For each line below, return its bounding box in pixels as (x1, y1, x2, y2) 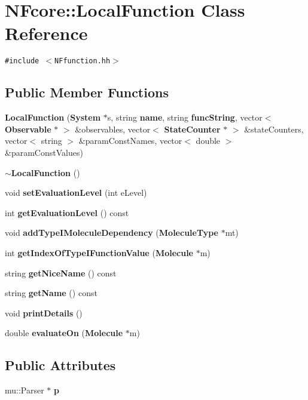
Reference (5, 21, 88, 45)
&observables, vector (75, 122, 151, 135)
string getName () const (5, 287, 97, 299)
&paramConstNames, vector (78, 134, 182, 147)
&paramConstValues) (5, 146, 83, 158)
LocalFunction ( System (5, 111, 101, 124)
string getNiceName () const (5, 266, 117, 279)
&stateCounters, (244, 122, 304, 135)
